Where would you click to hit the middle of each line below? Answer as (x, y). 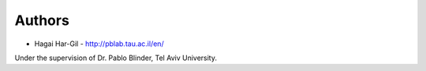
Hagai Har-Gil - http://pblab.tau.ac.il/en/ (99, 44)
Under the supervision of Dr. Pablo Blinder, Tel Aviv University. (116, 58)
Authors (42, 20)
